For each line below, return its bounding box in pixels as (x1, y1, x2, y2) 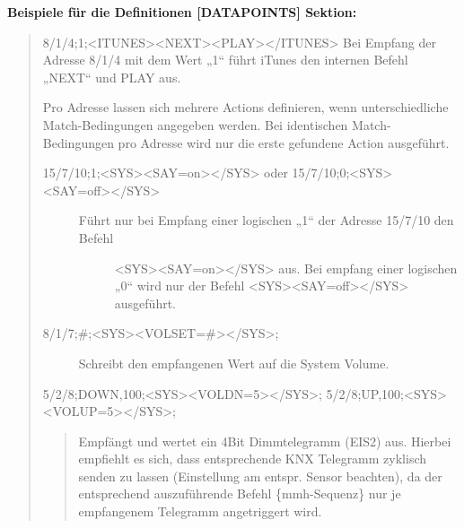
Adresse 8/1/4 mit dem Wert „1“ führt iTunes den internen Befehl (42, 50, 408, 69)
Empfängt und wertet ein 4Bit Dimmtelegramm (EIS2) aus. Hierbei (78, 431, 451, 450)
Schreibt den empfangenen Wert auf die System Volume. (78, 353, 390, 372)
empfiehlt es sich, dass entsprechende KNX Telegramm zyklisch (78, 449, 427, 468)
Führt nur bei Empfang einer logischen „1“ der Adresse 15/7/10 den (78, 211, 454, 229)
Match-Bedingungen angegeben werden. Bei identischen (42, 115, 348, 134)
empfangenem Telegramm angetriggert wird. (78, 502, 322, 521)
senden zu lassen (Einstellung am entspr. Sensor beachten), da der (78, 466, 442, 485)
